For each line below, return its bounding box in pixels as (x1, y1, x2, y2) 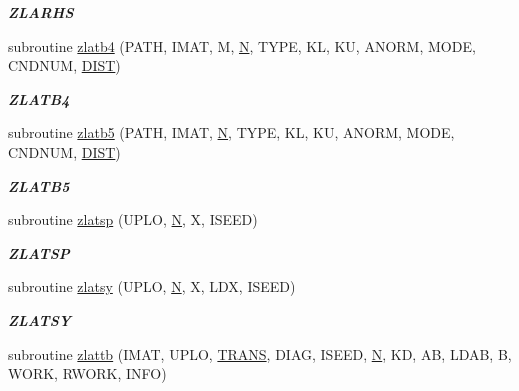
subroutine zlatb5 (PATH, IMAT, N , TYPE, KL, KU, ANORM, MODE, (8, 122, 455, 143)
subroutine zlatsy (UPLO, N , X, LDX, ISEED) (8, 276, 296, 297)
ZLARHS (8, 2, 74, 22)
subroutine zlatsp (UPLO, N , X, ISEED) (8, 209, 258, 230)
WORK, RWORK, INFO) (8, 363, 167, 384)
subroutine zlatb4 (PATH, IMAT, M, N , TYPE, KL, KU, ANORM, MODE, (8, 35, 476, 56)
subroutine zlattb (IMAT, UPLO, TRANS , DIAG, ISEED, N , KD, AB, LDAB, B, (8, 343, 512, 364)
